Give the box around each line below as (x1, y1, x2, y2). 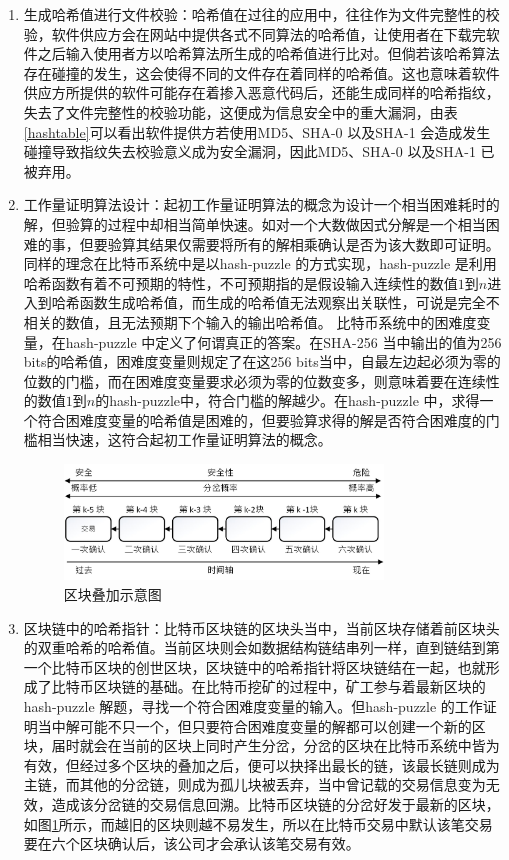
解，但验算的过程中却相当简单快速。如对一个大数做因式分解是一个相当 (23, 213, 486, 234)
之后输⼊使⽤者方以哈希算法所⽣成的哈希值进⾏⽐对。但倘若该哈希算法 (37, 43, 500, 64)
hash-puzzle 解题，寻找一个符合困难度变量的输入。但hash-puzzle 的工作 (23, 696, 483, 717)
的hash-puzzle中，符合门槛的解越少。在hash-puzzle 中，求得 (95, 390, 480, 411)
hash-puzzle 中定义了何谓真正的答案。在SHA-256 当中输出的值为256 (65, 331, 502, 352)
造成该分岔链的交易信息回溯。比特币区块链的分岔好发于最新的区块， (51, 794, 500, 814)
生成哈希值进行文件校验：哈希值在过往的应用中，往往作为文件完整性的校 (23, 4, 500, 24)
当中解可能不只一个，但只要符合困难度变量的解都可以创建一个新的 (37, 715, 472, 736)
